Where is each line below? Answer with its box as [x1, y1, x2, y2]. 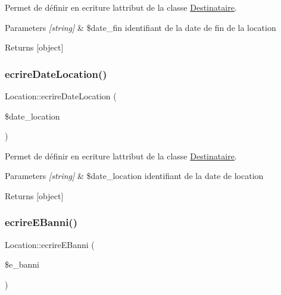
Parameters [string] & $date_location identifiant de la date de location [5, 170, 264, 182]
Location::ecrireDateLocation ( [5, 90, 117, 102]
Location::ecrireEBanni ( [5, 238, 95, 250]
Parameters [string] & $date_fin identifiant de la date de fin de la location [5, 21, 276, 33]
